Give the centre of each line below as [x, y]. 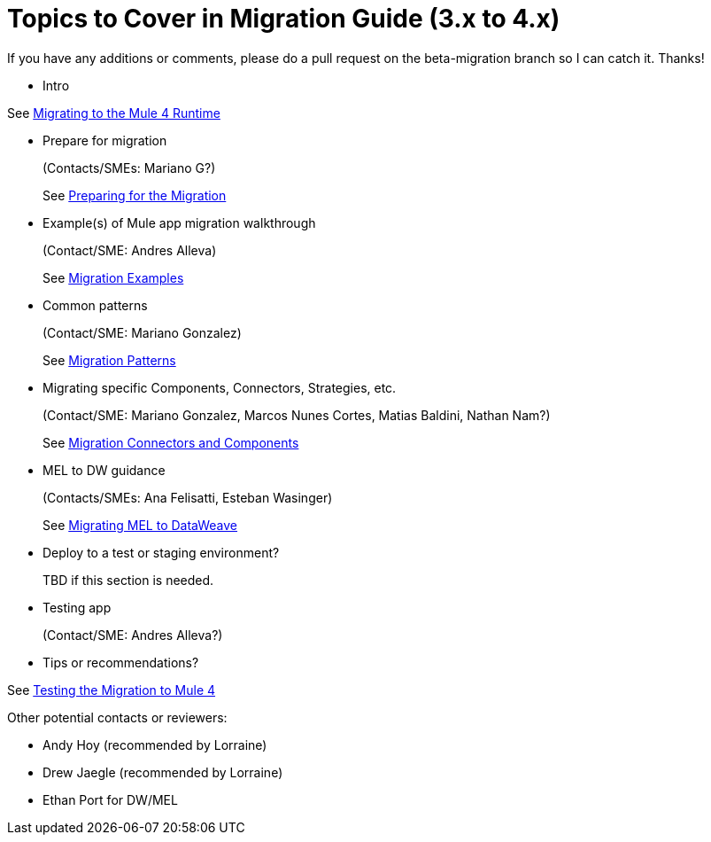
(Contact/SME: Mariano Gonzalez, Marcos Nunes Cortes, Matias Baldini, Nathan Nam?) [297, 415]
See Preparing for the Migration [135, 195]
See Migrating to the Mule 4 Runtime [114, 113]
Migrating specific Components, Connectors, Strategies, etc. [220, 387]
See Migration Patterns [109, 360]
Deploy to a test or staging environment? [161, 552]
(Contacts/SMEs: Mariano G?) [129, 168]
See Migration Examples [113, 277]
